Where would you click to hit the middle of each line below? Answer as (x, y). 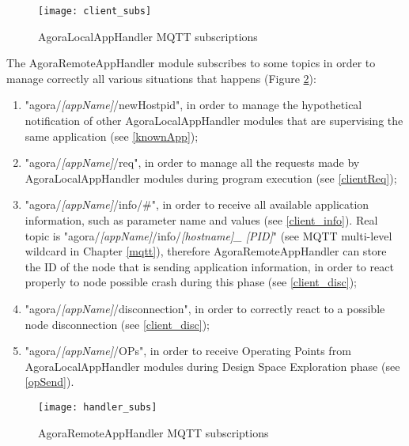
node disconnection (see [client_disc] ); (117, 324)
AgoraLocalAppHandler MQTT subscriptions (148, 36)
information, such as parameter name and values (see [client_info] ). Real (201, 220)
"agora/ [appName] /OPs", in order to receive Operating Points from (188, 351)
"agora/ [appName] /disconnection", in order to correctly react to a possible (205, 308)
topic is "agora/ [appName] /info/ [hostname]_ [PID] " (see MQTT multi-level (208, 235)
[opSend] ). (49, 382)
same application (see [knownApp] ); (112, 136)
